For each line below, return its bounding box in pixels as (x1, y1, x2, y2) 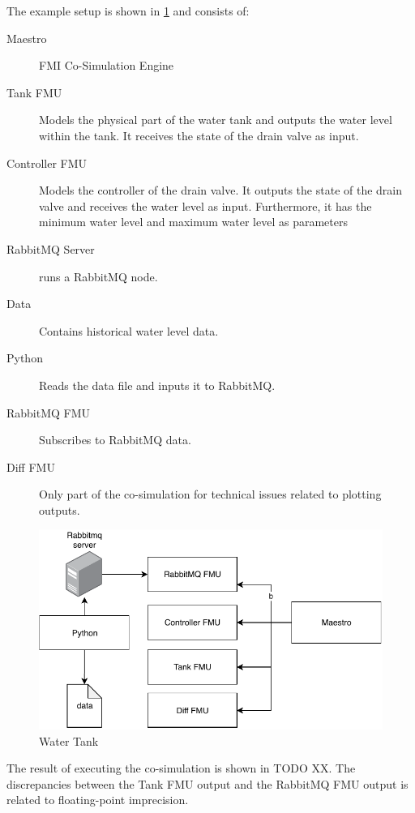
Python (6, 349, 43, 366)
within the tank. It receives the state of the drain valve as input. (39, 126, 359, 143)
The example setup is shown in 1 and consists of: (6, 2, 250, 19)
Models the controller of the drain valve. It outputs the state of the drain (39, 182, 403, 199)
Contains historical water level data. (39, 322, 219, 339)
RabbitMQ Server (6, 240, 95, 257)
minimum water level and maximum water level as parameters (39, 213, 348, 230)
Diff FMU (6, 458, 55, 475)
